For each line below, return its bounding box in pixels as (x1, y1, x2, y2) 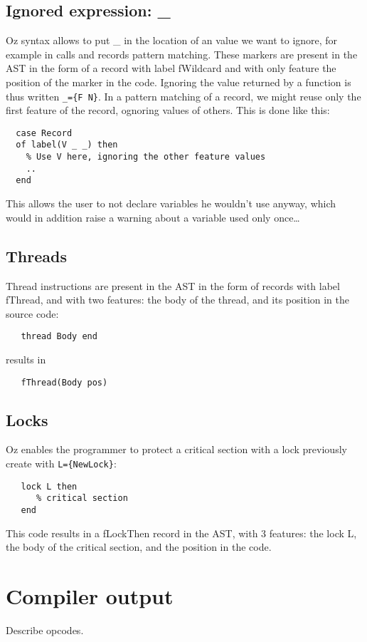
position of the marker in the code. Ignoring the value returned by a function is (6, 74, 351, 89)
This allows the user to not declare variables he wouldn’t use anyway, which (6, 196, 336, 211)
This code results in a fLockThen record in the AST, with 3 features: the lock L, (6, 525, 357, 540)
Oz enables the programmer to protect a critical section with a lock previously (6, 442, 347, 457)
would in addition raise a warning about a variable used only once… (6, 209, 300, 224)
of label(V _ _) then (16, 140, 118, 150)
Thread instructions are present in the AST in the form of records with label (6, 278, 340, 293)
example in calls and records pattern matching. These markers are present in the (6, 46, 358, 61)
